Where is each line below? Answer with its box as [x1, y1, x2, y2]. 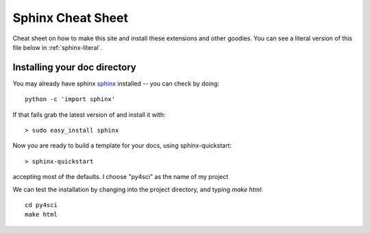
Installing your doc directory [12, 61, 137, 73]
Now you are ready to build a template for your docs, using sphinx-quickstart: [12, 141, 232, 150]
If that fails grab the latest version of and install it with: [12, 110, 166, 119]
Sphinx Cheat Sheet [12, 10, 128, 25]
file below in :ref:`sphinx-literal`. [12, 43, 103, 51]
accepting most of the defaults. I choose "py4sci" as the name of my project [12, 173, 229, 181]
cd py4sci [25, 201, 58, 208]
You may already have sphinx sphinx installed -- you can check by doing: [12, 79, 219, 87]
